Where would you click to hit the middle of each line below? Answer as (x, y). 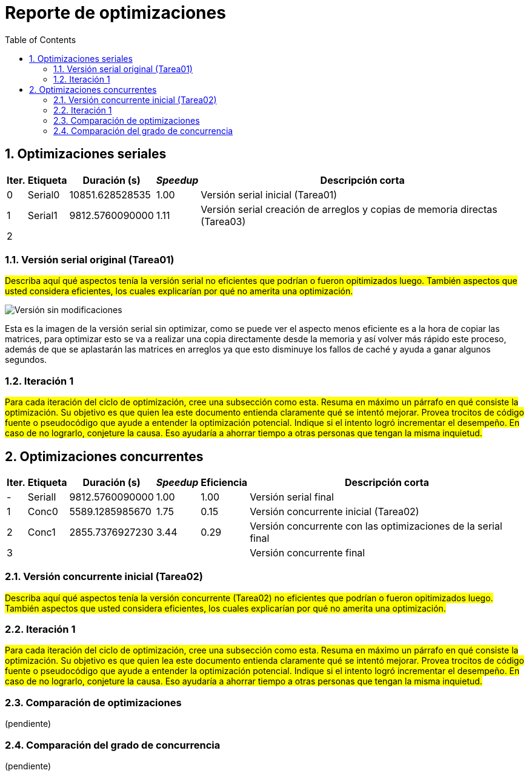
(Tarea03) (223, 221)
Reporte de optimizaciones (115, 13)
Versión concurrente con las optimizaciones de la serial (376, 526)
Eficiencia (224, 482)
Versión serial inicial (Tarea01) (269, 194)
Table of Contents (41, 39)
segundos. (26, 360)
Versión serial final (292, 497)
